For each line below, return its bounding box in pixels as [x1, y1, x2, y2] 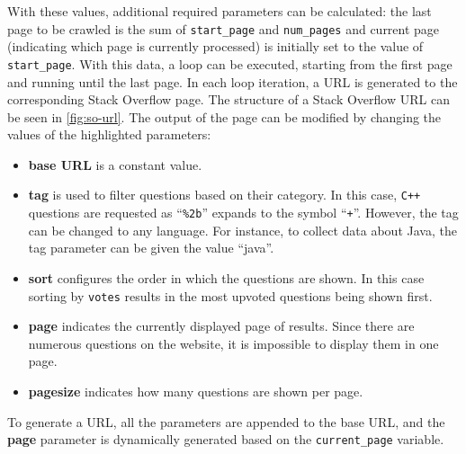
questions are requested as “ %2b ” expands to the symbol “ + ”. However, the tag [28, 203, 459, 222]
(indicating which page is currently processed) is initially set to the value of [7, 37, 424, 56]
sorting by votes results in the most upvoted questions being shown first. [28, 286, 433, 305]
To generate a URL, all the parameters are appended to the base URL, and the [7, 412, 445, 431]
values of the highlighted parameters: [7, 125, 211, 144]
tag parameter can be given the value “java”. [28, 238, 274, 257]
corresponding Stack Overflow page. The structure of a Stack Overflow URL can [7, 90, 450, 109]
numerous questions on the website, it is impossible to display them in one [28, 334, 439, 352]
